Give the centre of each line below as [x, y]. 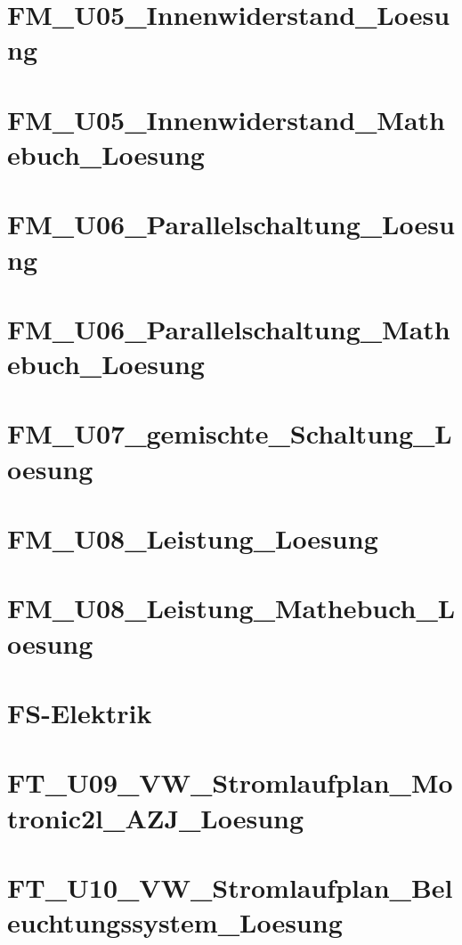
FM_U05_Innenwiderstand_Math [226, 119]
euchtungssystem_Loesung [175, 922]
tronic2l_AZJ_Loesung [156, 817]
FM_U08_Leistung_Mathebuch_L [231, 608]
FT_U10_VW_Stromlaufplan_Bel [230, 887]
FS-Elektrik [80, 712]
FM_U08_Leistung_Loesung [193, 538]
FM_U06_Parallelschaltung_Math [229, 328]
